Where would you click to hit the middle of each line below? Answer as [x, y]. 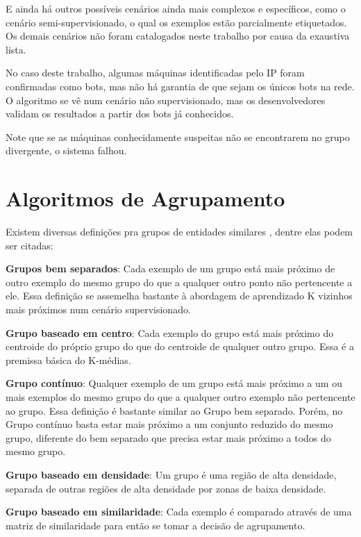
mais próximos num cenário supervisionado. [98, 309]
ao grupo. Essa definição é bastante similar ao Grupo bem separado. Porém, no [174, 410]
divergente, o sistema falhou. [66, 150]
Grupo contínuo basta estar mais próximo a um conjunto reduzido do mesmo [169, 424]
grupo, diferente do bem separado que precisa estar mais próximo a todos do [168, 437]
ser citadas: [30, 245]
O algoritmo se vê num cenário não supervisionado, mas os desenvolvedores [166, 100]
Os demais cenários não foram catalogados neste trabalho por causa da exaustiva [178, 36]
